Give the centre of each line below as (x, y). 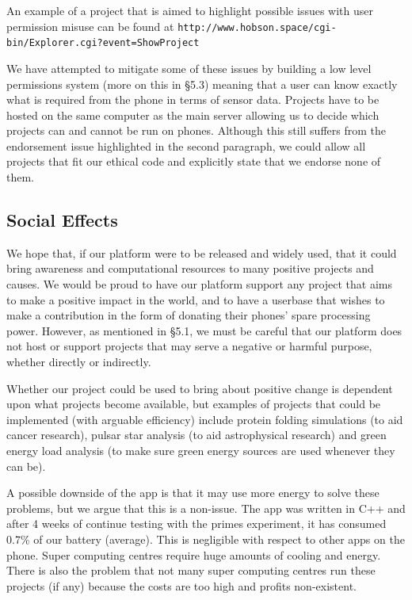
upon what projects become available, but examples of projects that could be (194, 404)
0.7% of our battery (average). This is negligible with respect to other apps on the (206, 539)
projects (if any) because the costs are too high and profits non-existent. (181, 585)
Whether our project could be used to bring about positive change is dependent (200, 388)
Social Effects (62, 220)
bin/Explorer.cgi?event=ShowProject (103, 43)
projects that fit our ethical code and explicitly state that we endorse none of (194, 161)
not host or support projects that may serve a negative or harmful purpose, (189, 346)
